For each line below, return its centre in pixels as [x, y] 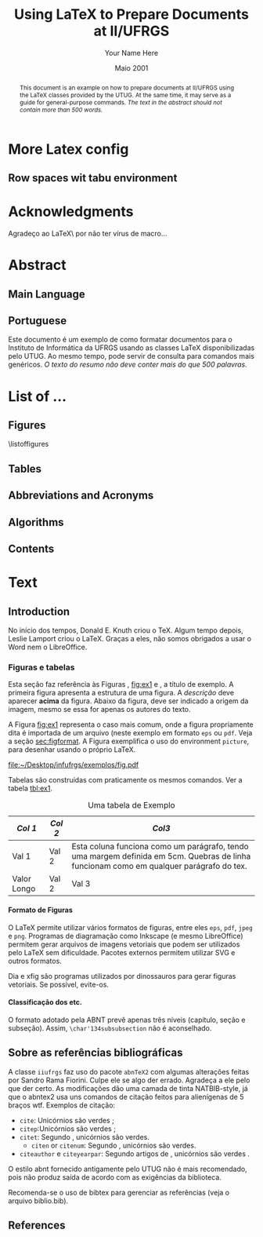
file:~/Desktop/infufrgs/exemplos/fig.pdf [74, 765]
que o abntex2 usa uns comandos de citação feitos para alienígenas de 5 [126, 1097]
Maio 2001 [131, 68]
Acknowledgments [71, 212]
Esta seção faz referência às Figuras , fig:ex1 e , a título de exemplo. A [121, 684]
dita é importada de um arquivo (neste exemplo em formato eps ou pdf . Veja [130, 733]
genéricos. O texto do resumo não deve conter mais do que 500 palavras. [128, 365]
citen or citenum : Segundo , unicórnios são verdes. [113, 1145]
